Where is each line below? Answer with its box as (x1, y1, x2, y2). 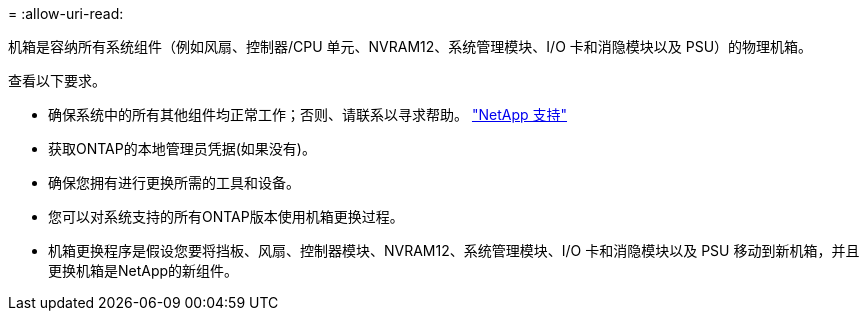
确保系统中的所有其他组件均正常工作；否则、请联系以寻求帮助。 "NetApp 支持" (48, 106, 568, 123)
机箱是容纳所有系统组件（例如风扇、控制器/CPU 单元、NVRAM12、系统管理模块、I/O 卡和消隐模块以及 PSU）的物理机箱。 (8, 38, 813, 55)
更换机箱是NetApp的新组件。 (48, 262, 239, 279)
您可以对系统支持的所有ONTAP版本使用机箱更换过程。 (48, 208, 404, 225)
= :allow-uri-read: (8, 5, 124, 22)
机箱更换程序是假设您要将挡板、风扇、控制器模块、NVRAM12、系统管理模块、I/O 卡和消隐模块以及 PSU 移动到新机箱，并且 (48, 242, 860, 259)
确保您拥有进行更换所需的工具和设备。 (48, 174, 300, 191)
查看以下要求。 (8, 72, 106, 89)
